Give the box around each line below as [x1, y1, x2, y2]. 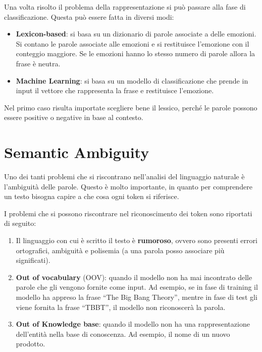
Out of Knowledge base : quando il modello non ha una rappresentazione [16, 319, 250, 329]
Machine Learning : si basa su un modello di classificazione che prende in [16, 75, 248, 86]
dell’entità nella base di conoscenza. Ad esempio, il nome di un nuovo [16, 328, 230, 339]
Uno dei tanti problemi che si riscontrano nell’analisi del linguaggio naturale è [4, 171, 245, 182]
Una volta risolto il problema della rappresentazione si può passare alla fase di [4, 2, 246, 12]
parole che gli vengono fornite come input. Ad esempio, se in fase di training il [16, 282, 258, 292]
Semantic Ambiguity [4, 142, 149, 163]
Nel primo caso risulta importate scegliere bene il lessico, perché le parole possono [4, 102, 257, 112]
